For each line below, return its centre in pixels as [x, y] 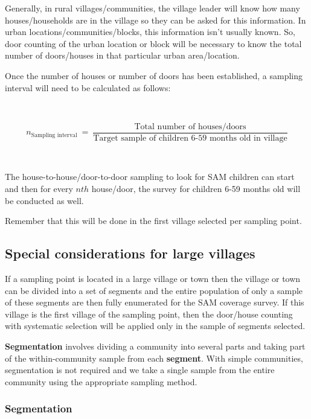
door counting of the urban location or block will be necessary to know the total [153, 43]
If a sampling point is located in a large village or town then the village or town [153, 278]
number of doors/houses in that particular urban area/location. [122, 55]
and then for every [39, 188]
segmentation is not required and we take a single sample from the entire [140, 370]
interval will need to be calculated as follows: [88, 87]
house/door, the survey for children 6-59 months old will [196, 188]
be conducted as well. [44, 200]
